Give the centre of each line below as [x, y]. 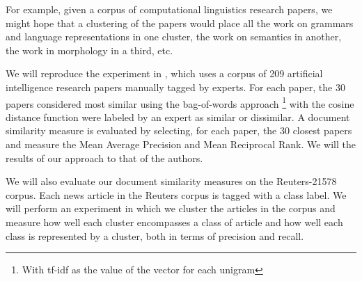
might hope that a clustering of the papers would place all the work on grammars [180, 23]
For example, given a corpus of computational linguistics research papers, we [169, 9]
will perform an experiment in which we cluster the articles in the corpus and [171, 208]
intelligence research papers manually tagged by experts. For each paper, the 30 [175, 87]
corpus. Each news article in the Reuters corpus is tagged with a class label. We [176, 194]
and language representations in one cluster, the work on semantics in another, [174, 37]
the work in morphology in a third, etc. [89, 50]
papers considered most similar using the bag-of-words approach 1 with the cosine [180, 102]
